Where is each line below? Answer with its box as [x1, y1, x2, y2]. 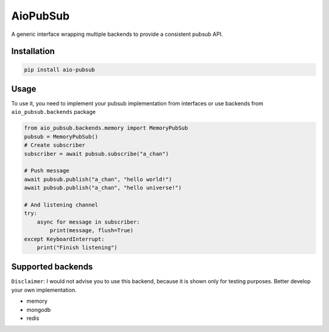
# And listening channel [24, 201, 99, 208]
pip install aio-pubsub [24, 66, 96, 73]
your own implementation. [11, 286, 77, 294]
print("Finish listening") [37, 244, 118, 251]
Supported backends [11, 262, 93, 272]
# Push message [24, 168, 69, 174]
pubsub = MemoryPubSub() [24, 133, 99, 140]
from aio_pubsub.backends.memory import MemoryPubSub [24, 125, 188, 132]
